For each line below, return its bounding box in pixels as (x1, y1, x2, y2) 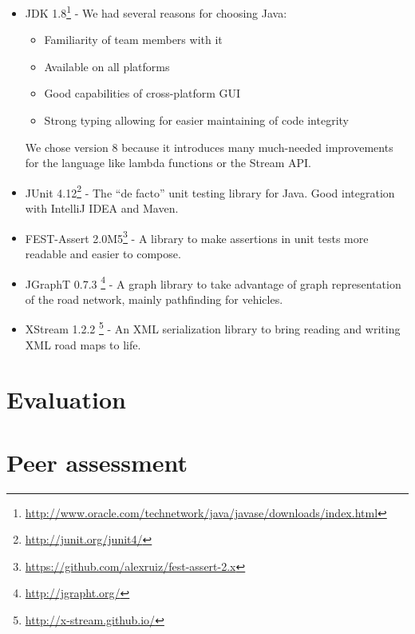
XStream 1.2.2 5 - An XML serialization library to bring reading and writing (25, 318, 401, 337)
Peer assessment (6, 445, 188, 478)
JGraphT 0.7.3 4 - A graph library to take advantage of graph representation (25, 273, 401, 292)
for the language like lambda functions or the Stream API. (25, 154, 311, 171)
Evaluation (6, 383, 126, 416)
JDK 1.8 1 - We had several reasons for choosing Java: (25, 2, 287, 21)
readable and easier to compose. (25, 245, 181, 261)
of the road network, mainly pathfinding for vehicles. (25, 290, 283, 307)
